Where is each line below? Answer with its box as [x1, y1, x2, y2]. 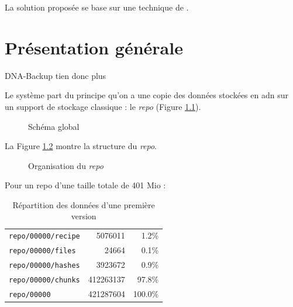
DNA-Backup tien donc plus [5, 69, 106, 81]
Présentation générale [5, 35, 183, 59]
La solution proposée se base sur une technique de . [5, 1, 189, 13]
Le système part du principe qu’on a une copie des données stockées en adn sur [5, 89, 288, 101]
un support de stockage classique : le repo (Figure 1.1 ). [5, 100, 201, 112]
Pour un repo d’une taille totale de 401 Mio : [5, 179, 166, 191]
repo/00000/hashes [9, 261, 80, 270]
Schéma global [28, 120, 80, 132]
